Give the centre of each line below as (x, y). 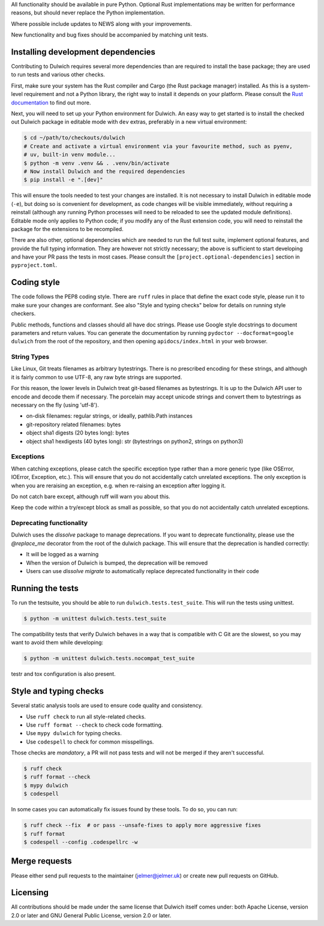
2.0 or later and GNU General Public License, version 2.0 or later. (91, 915)
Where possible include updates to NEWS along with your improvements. (101, 23)
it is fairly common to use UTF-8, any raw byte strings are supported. (97, 377)
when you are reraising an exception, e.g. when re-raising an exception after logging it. (118, 486)
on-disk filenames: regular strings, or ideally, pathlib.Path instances (109, 416)
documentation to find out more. (51, 103)
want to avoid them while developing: (57, 643)
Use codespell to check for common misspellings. (90, 742)
